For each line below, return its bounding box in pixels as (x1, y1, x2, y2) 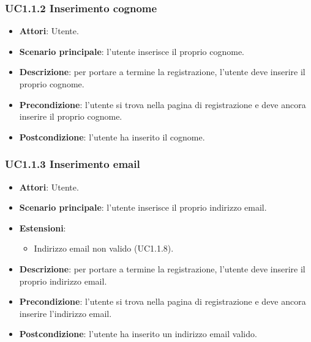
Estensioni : (19, 221, 66, 234)
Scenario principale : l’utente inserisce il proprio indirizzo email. (19, 201, 267, 214)
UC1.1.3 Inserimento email (5, 156, 140, 172)
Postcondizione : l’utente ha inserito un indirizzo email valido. (19, 327, 257, 340)
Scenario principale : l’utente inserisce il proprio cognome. (19, 45, 245, 57)
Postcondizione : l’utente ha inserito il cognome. (19, 130, 205, 143)
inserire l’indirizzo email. (19, 307, 112, 319)
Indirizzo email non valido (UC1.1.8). (34, 242, 174, 255)
